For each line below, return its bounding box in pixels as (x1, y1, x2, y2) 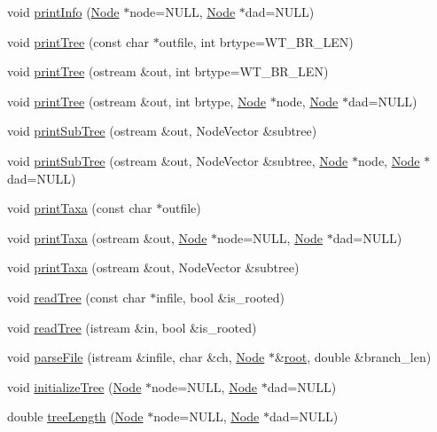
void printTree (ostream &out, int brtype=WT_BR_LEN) (7, 62, 329, 81)
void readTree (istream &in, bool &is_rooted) (7, 318, 257, 336)
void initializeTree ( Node (7, 377, 142, 396)
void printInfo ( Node (7, 3, 120, 20)
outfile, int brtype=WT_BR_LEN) (159, 32, 354, 51)
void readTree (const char (7, 287, 146, 306)
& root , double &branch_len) (274, 348, 432, 366)
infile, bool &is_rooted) (156, 287, 285, 306)
